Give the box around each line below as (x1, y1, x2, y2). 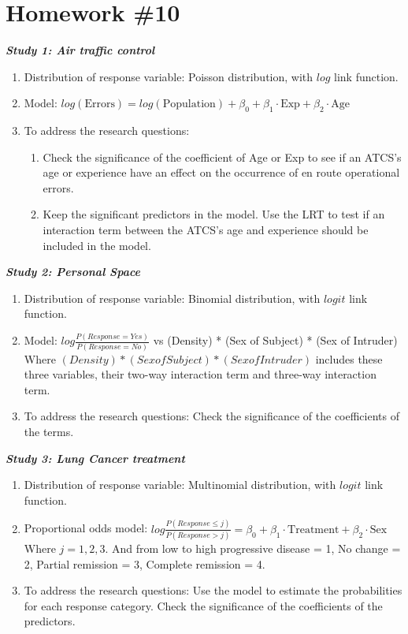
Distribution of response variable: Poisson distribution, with (24, 68, 313, 84)
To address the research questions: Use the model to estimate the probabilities (24, 582, 402, 599)
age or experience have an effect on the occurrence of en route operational (43, 164, 400, 181)
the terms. (24, 423, 74, 440)
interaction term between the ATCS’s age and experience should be (43, 222, 369, 238)
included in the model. (43, 237, 151, 253)
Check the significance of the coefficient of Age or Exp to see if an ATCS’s (43, 148, 402, 165)
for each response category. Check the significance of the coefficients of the (24, 597, 383, 613)
